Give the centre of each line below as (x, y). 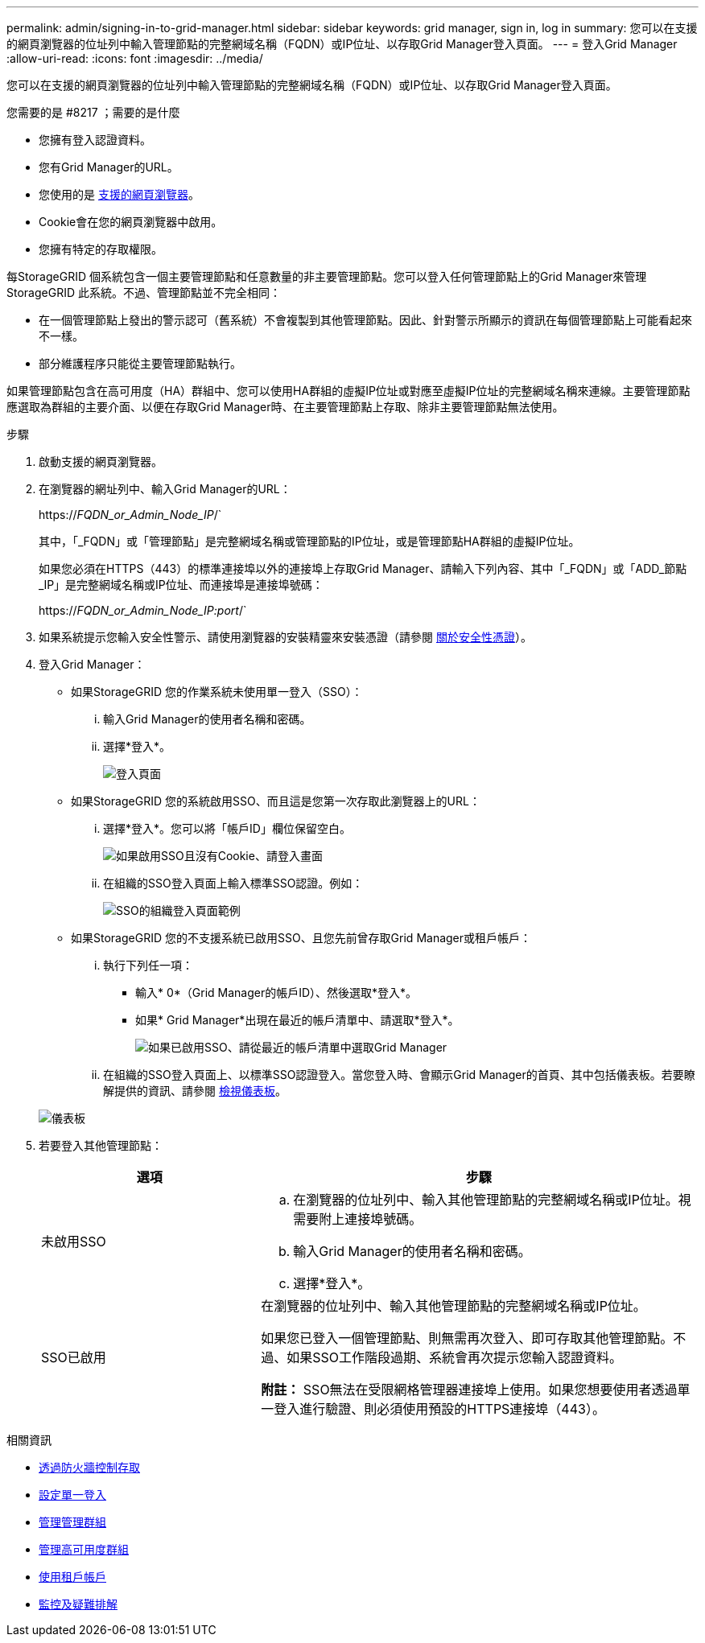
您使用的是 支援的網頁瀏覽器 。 (119, 194)
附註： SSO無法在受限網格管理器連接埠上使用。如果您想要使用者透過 (469, 1390)
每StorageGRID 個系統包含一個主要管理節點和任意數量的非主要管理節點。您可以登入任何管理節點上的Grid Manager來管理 (327, 276)
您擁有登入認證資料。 (95, 140)
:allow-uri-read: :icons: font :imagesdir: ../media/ (135, 58)
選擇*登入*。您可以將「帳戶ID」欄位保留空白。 (227, 828)
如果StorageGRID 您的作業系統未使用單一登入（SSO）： (217, 692)
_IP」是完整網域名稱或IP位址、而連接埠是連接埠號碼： (181, 585)
